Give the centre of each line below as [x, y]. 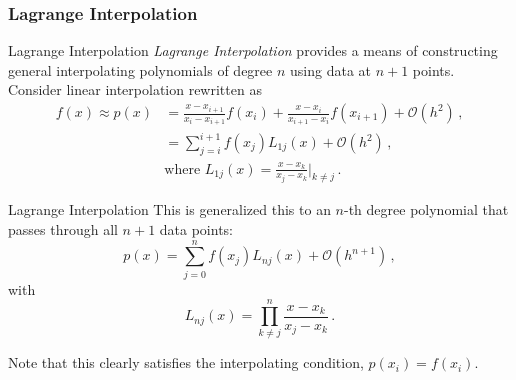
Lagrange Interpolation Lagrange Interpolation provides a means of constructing [253, 50]
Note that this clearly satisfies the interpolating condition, [186, 362]
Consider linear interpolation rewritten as [135, 89]
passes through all [63, 228]
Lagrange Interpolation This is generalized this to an [169, 209]
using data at [330, 69]
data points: [196, 228]
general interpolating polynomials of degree [140, 69]
